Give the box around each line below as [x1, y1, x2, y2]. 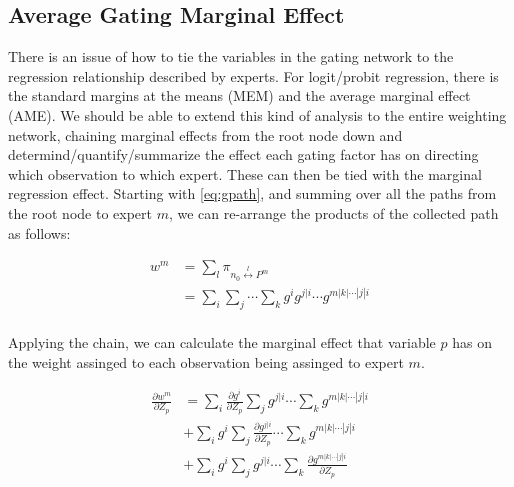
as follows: [8, 222, 71, 243]
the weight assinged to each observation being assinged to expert [8, 351, 404, 372]
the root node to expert [8, 202, 152, 223]
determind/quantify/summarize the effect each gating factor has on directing [8, 144, 479, 165]
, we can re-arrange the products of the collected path [168, 202, 499, 223]
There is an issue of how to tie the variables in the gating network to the [8, 46, 454, 67]
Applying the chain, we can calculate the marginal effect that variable [8, 332, 436, 353]
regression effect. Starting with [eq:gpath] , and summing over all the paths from [8, 183, 497, 204]
